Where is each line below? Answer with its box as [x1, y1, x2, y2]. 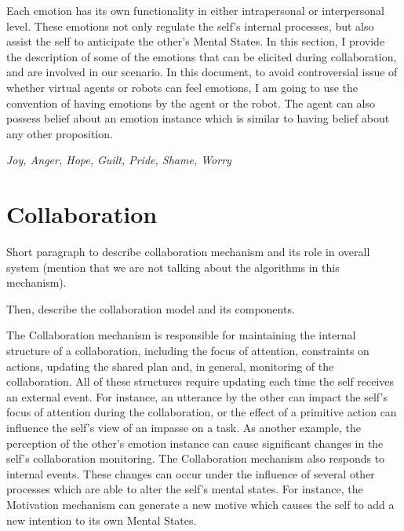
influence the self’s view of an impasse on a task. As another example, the [6, 419, 361, 435]
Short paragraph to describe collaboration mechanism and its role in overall [6, 244, 370, 260]
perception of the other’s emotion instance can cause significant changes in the [6, 434, 384, 451]
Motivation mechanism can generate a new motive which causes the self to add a [6, 496, 395, 512]
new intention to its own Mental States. [6, 511, 197, 528]
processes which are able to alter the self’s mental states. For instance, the [6, 481, 363, 497]
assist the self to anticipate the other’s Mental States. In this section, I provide [6, 33, 385, 49]
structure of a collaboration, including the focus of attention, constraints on [6, 342, 369, 359]
